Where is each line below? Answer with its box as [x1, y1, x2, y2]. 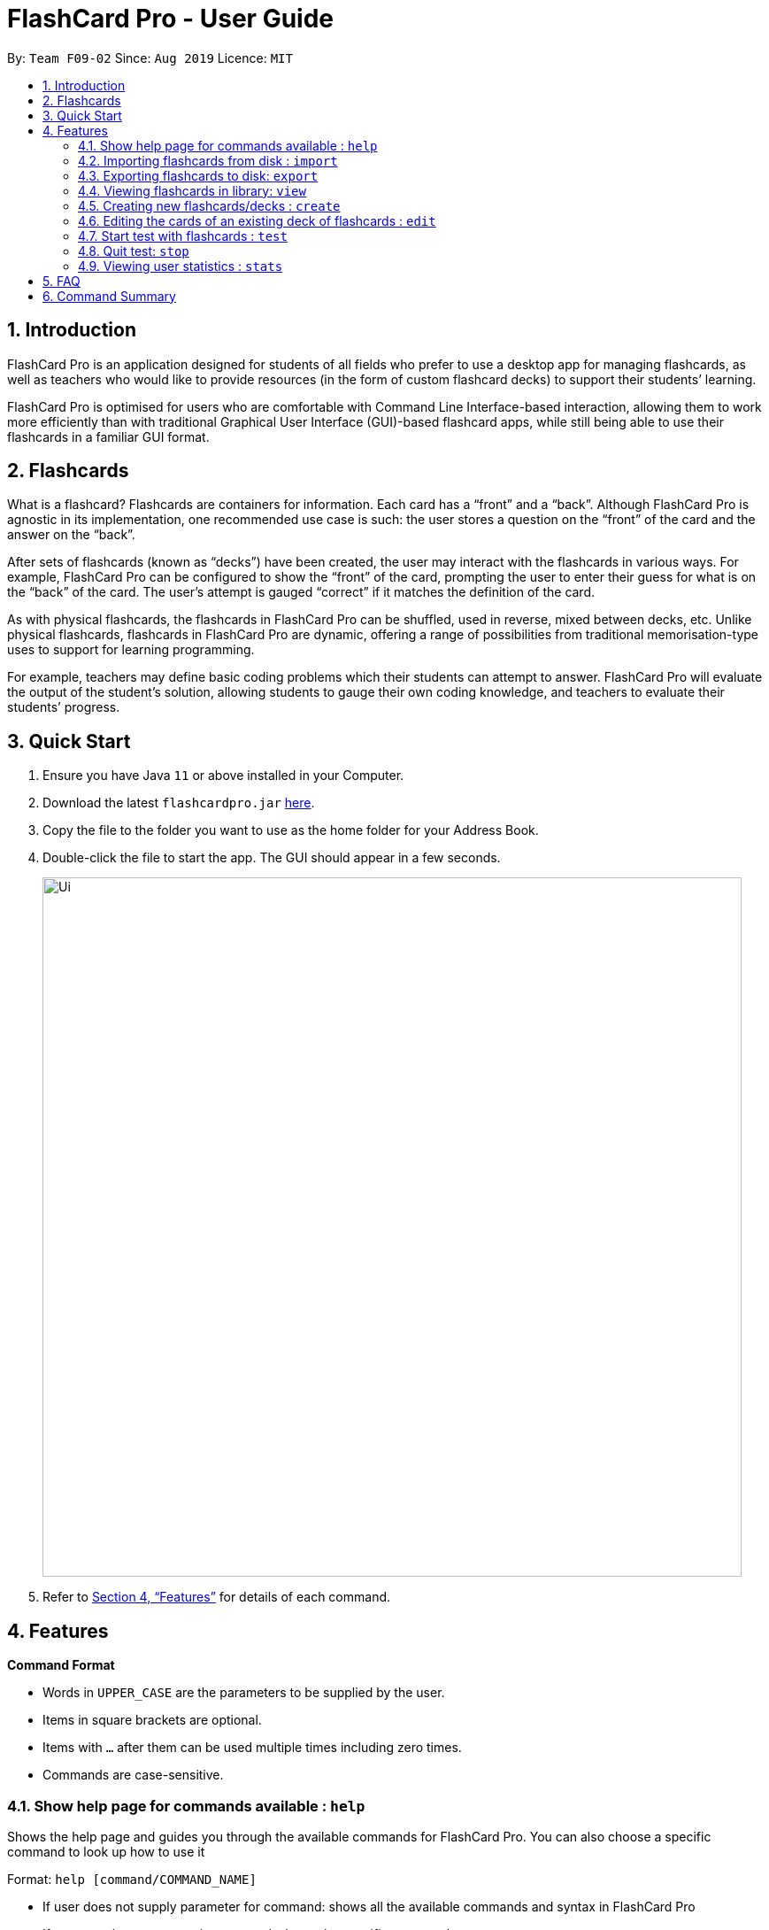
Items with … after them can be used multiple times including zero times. [42, 1740, 462, 1756]
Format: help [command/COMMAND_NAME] [7, 1871, 257, 1887]
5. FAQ [42, 273, 81, 289]
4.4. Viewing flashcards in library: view [78, 182, 306, 198]
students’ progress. [7, 699, 120, 715]
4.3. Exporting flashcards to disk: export [78, 167, 319, 183]
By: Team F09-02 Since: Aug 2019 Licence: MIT [7, 50, 293, 66]
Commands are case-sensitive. [42, 1767, 224, 1783]
